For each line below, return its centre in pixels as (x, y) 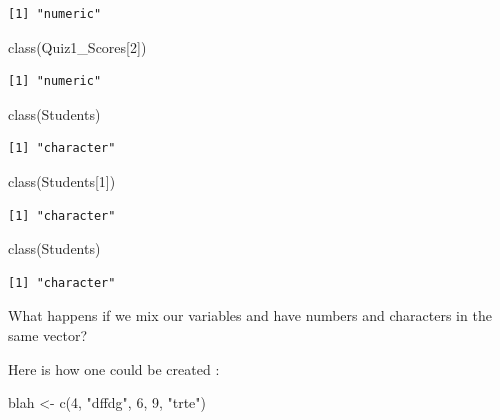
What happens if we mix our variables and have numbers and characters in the (250, 315)
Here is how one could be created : (114, 368)
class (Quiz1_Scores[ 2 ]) (77, 46)
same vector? (48, 334)
